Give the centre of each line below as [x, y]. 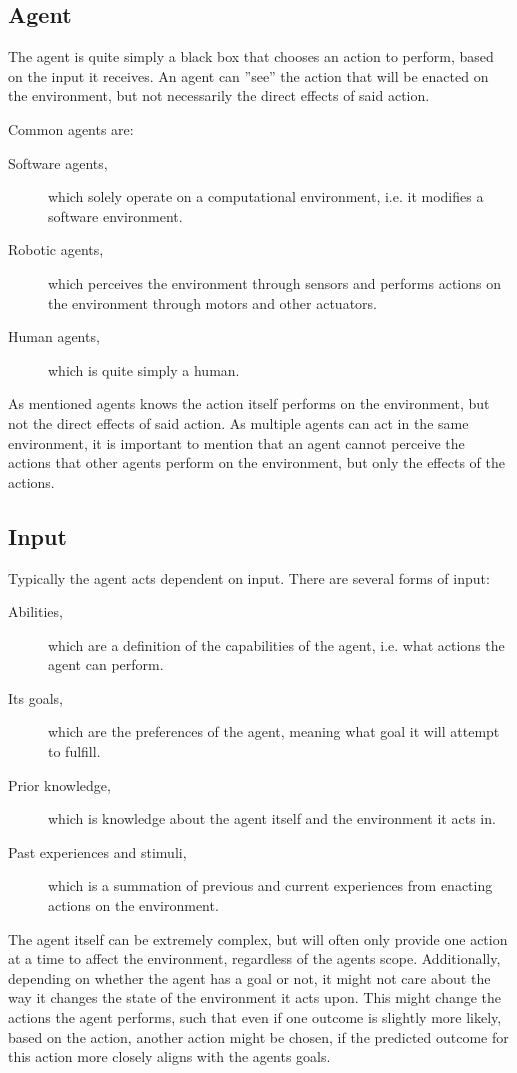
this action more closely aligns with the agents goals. [169, 1056]
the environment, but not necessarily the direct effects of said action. [219, 95]
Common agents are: [71, 128]
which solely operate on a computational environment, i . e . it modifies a [266, 196]
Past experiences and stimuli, [97, 851]
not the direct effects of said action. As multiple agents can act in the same [238, 422]
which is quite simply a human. [144, 369]
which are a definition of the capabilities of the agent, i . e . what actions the [276, 644]
